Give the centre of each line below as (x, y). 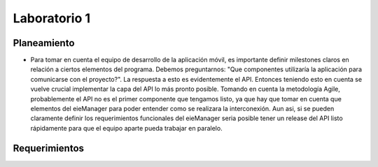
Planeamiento (44, 43)
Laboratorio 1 (52, 18)
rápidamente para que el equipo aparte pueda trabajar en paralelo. (127, 128)
